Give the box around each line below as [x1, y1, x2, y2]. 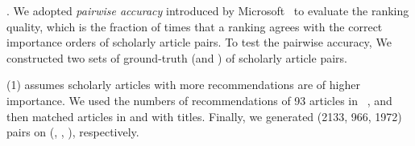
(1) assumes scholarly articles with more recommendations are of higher [6, 76, 360, 93]
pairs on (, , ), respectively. [6, 124, 139, 140]
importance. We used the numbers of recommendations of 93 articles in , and [6, 91, 392, 108]
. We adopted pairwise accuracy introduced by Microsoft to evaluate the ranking [6, 2, 409, 18]
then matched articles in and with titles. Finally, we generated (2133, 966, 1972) [6, 107, 402, 124]
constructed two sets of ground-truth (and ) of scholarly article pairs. [6, 49, 347, 66]
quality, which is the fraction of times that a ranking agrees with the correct [6, 18, 383, 34]
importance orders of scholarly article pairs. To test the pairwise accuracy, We [6, 34, 392, 51]
